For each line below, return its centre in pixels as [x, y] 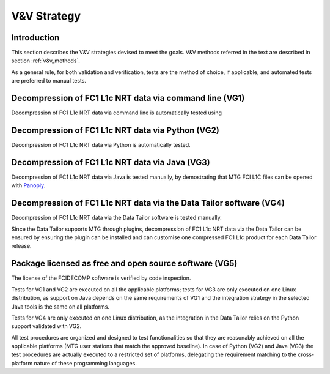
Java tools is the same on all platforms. [61, 307]
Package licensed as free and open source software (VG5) [124, 264]
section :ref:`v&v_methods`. [46, 61]
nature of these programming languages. [85, 363]
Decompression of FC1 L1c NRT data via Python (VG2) [116, 130]
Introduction [35, 38]
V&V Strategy [46, 16]
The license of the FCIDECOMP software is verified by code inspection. [101, 278]
